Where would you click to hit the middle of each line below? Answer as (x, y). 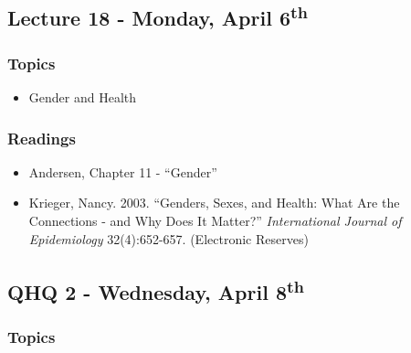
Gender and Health (83, 97)
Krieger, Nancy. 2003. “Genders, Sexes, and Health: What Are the (214, 203)
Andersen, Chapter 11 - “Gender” (123, 171)
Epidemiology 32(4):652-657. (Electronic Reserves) (169, 238)
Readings (42, 138)
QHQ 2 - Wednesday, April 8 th (156, 289)
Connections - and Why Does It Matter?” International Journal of (215, 220)
